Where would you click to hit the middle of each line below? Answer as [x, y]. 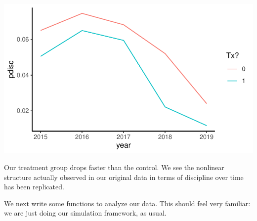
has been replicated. [34, 187]
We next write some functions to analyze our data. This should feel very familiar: [127, 203]
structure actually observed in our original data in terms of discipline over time [124, 177]
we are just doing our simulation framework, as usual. [85, 213]
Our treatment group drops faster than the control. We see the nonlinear [114, 167]
